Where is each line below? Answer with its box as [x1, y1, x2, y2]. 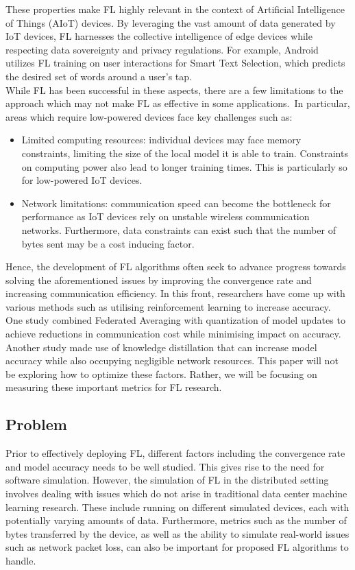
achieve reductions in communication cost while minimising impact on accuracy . [5, 326, 341, 341]
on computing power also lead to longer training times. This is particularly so [21, 159, 347, 174]
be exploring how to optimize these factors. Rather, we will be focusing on [5, 366, 317, 381]
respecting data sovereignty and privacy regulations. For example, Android [5, 42, 319, 56]
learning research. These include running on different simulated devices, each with [5, 499, 350, 514]
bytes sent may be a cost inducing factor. [21, 236, 195, 250]
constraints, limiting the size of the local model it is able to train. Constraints [21, 145, 348, 160]
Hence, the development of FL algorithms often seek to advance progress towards [5, 259, 346, 274]
